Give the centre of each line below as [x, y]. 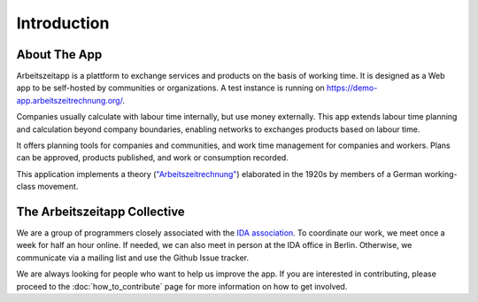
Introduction [63, 23]
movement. [58, 187]
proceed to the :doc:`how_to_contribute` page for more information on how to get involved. [182, 286]
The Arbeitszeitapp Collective [100, 212]
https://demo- [352, 88]
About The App [59, 54]
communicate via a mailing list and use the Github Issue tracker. [133, 258]
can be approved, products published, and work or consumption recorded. [153, 158]
